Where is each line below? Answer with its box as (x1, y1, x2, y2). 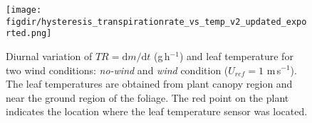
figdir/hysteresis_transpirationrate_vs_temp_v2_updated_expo (6, 16, 307, 27)
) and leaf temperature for (179, 48, 293, 63)
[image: (6, 5, 42, 15)
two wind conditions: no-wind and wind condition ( (6, 62, 229, 77)
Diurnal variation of (6, 48, 93, 63)
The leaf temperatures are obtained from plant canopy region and (6, 76, 293, 91)
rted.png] (6, 28, 52, 39)
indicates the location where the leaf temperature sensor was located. (6, 104, 308, 119)
